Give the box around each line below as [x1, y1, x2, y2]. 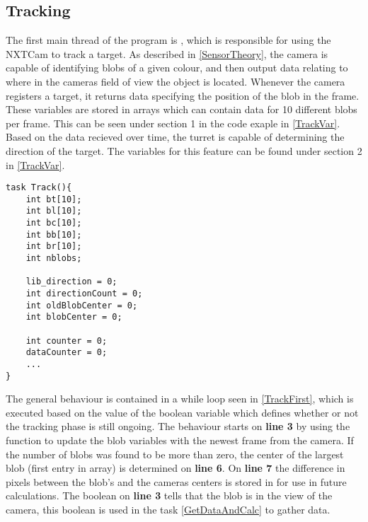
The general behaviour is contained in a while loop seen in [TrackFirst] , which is [6, 391, 354, 406]
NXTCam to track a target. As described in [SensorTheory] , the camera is [6, 46, 328, 61]
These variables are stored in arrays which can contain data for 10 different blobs [6, 102, 357, 117]
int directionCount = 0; [25, 289, 143, 299]
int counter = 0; [25, 335, 108, 346]
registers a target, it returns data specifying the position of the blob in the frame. [6, 88, 360, 103]
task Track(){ [6, 182, 72, 193]
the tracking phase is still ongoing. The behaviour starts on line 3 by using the [6, 419, 350, 434]
